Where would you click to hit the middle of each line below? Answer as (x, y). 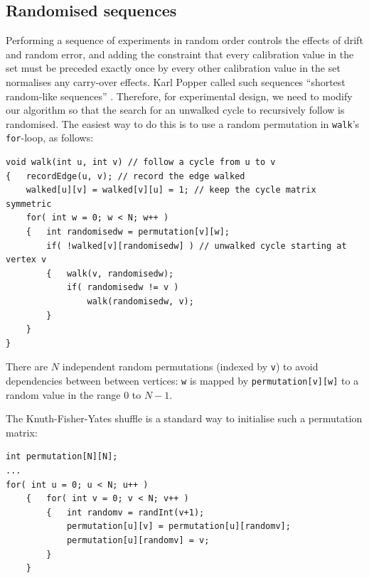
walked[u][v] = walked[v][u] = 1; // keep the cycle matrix (171, 190)
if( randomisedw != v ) (123, 288)
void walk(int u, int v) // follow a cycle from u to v (141, 162)
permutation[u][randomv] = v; (138, 541)
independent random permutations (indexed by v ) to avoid (190, 366)
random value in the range (63, 394)
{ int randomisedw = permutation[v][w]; (128, 232)
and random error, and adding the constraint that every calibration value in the (180, 54)
